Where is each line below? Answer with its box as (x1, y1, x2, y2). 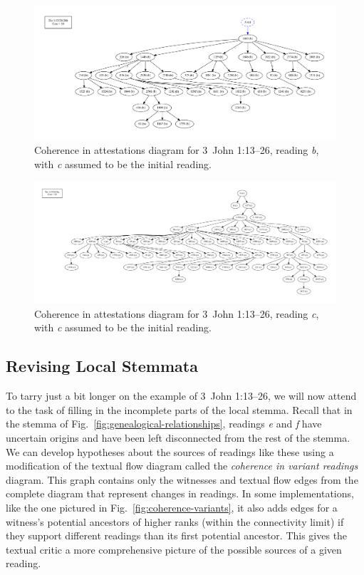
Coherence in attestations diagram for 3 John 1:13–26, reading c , (34, 306, 319, 321)
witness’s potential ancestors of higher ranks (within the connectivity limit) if (6, 514, 344, 529)
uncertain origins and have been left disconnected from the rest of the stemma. (6, 430, 350, 445)
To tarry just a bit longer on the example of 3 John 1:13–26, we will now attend (6, 388, 357, 403)
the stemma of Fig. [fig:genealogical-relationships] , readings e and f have (6, 416, 322, 431)
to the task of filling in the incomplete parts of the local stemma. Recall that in (6, 402, 353, 417)
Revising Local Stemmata (6, 355, 198, 377)
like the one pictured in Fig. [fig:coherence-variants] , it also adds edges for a (6, 499, 338, 514)
